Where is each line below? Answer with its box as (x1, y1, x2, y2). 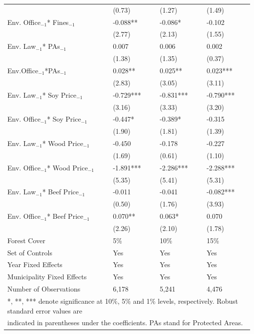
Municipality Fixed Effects (7, 271, 87, 282)
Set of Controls (7, 247, 52, 257)
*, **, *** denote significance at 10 (7, 296, 112, 306)
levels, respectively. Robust (158, 296, 238, 306)
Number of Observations (7, 284, 81, 294)
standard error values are (7, 305, 83, 315)
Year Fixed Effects (7, 259, 63, 270)
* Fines (47, 17, 69, 27)
